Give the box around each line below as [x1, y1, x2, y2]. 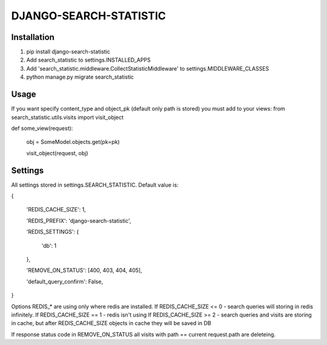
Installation [11, 32, 54, 42]
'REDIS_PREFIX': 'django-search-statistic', [26, 217, 131, 224]
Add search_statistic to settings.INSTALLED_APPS [26, 56, 151, 63]
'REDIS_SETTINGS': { [26, 228, 79, 236]
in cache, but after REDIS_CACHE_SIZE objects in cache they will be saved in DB [11, 320, 211, 327]
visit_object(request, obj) [26, 149, 88, 156]
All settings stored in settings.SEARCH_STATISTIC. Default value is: [11, 181, 179, 189]
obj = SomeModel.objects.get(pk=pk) [26, 138, 121, 146]
